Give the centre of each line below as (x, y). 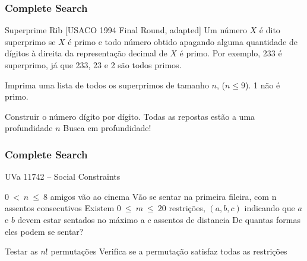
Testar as (21, 251)
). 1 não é (263, 85)
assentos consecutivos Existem (60, 208)
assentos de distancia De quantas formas (227, 219)
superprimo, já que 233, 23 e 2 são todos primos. (93, 65)
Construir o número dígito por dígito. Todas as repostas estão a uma (130, 116)
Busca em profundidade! (107, 128)
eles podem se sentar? (44, 231)
